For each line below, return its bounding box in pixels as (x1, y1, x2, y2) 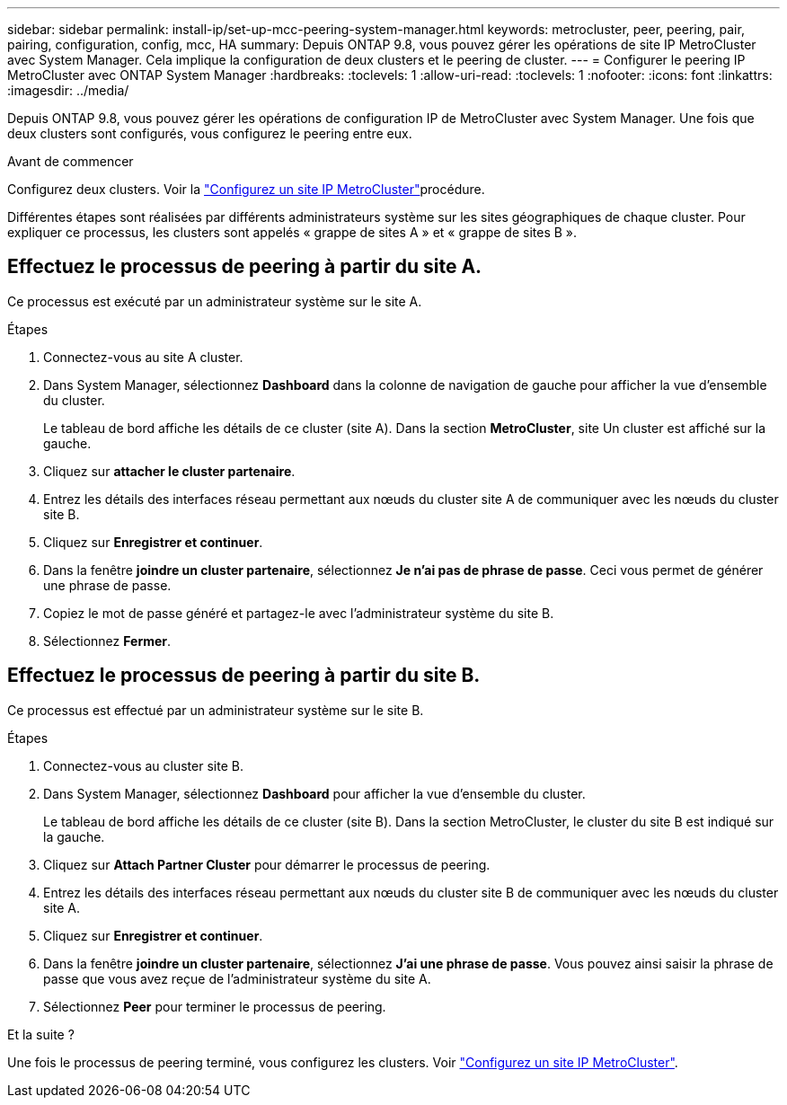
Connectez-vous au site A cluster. (43, 349, 243, 365)
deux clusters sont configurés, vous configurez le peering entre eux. (7, 126, 412, 141)
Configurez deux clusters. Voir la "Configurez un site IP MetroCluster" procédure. (7, 181, 485, 197)
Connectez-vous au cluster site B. (43, 757, 243, 773)
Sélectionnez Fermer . (43, 632, 172, 649)
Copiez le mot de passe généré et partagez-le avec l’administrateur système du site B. (43, 605, 554, 621)
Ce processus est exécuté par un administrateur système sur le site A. (7, 293, 422, 309)
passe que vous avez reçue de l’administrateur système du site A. (43, 970, 431, 986)
